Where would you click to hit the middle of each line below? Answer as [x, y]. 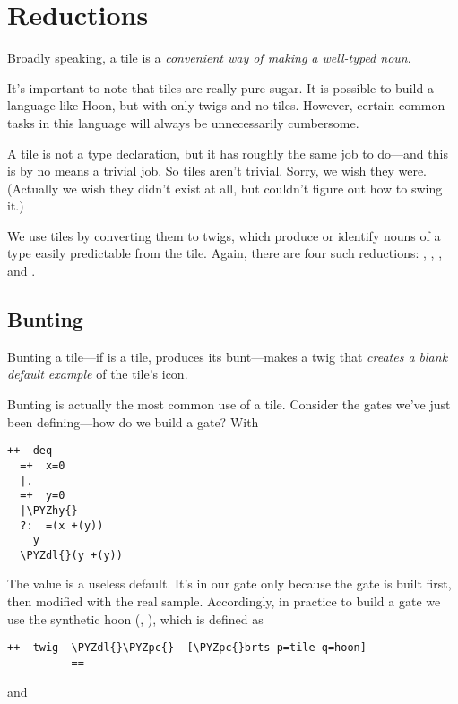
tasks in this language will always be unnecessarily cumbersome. [183, 122]
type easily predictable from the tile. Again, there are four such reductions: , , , [225, 253]
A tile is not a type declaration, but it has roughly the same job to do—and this [228, 153]
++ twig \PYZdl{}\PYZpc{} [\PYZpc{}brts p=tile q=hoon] [187, 648]
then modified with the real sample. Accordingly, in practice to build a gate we [224, 601]
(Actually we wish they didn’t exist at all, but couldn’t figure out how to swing [225, 188]
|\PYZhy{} [49, 510]
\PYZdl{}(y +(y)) [71, 555]
